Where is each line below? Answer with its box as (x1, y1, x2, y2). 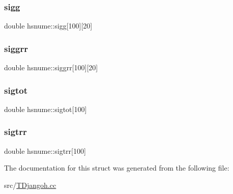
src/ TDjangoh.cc (4, 179, 56, 190)
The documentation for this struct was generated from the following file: (4, 162, 229, 173)
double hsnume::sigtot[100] (4, 103, 87, 114)
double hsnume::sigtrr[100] (4, 145, 86, 156)
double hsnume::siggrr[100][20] (4, 62, 98, 73)
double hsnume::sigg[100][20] (4, 20, 93, 31)
